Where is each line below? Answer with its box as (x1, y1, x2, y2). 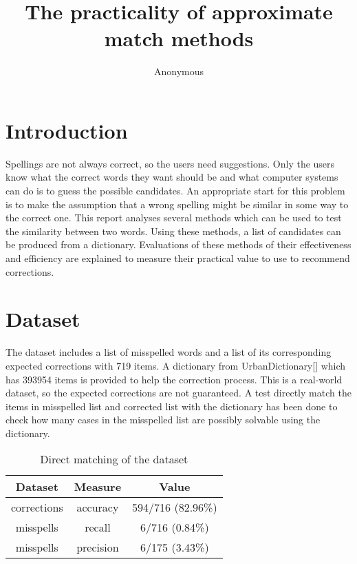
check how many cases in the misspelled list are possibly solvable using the (6, 412, 321, 427)
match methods (104, 24, 254, 52)
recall (85, 519, 111, 536)
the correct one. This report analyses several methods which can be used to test (6, 210, 342, 225)
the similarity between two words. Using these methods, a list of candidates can (6, 223, 341, 238)
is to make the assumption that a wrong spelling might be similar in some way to (6, 197, 349, 211)
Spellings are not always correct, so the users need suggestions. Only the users (6, 156, 335, 170)
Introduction (6, 116, 128, 144)
